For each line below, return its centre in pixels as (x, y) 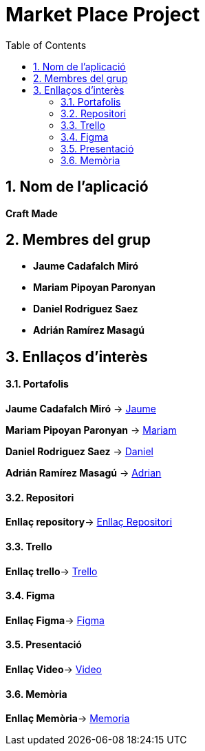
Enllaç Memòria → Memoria (68, 719)
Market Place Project (103, 14)
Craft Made (32, 213)
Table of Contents (46, 45)
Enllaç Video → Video (54, 669)
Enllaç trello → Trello (52, 571)
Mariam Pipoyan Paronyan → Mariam (91, 430)
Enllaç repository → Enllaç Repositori (89, 522)
